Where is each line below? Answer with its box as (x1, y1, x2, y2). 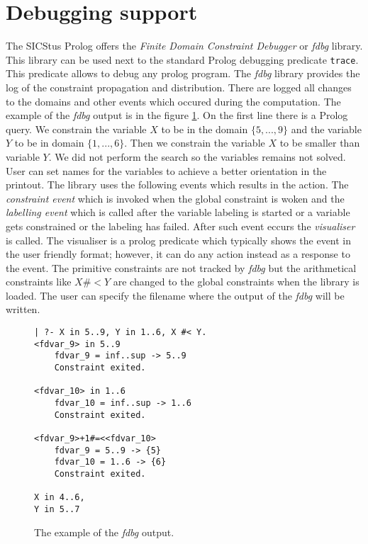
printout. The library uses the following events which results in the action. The (6, 177, 349, 192)
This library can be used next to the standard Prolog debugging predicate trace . (6, 52, 359, 67)
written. (6, 302, 40, 317)
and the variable (291, 121, 362, 136)
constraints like (6, 274, 72, 289)
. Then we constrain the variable (124, 135, 265, 150)
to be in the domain (161, 121, 248, 136)
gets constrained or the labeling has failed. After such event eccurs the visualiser (6, 218, 355, 233)
